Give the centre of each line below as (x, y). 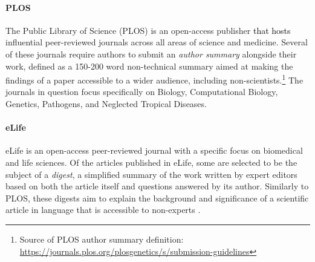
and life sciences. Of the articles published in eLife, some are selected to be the (151, 162)
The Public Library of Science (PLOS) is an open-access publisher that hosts (148, 30)
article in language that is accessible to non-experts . (103, 210)
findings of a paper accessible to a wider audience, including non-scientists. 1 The (154, 79)
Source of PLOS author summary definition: (102, 239)
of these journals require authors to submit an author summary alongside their (151, 54)
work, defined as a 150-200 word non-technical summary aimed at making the (149, 66)
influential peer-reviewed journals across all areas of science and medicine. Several (157, 42)
